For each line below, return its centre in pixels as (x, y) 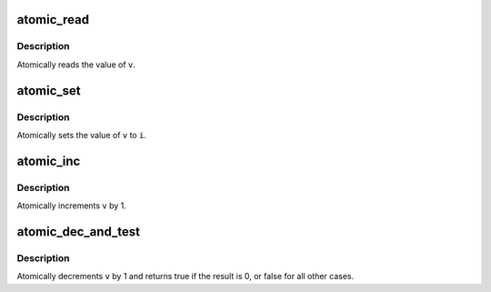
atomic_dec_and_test (79, 232)
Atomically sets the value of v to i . (82, 135)
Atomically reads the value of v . (76, 65)
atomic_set (49, 91)
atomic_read (53, 20)
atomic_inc (49, 161)
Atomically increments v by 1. (72, 206)
